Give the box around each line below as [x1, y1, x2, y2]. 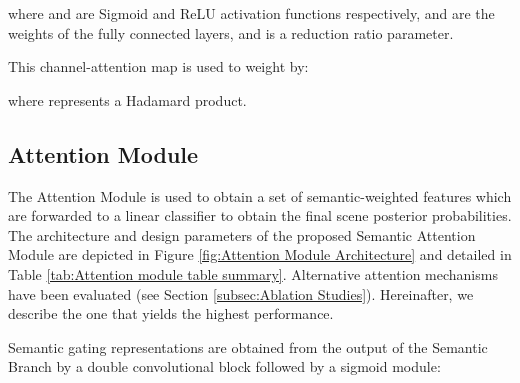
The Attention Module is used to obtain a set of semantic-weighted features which [8, 185, 512, 206]
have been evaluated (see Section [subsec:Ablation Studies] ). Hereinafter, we [8, 283, 474, 304]
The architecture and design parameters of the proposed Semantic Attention [8, 224, 476, 245]
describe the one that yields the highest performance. [8, 303, 334, 324]
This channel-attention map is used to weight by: [8, 56, 309, 77]
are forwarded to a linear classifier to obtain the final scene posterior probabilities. [8, 205, 512, 226]
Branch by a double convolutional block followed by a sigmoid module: [8, 356, 441, 377]
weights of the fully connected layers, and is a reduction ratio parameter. [8, 22, 454, 43]
